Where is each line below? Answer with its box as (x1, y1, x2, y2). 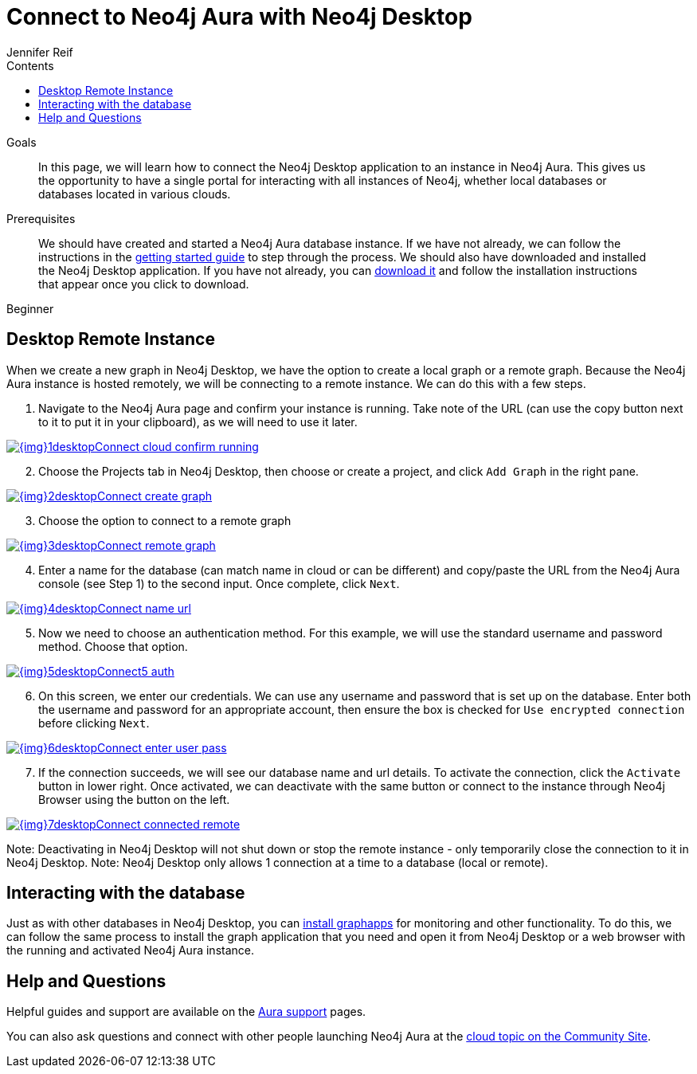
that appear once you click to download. (38, 276, 249, 291)
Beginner (6, 301, 54, 316)
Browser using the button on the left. (38, 792, 230, 806)
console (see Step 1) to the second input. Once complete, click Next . (38, 576, 400, 590)
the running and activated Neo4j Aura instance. (6, 943, 254, 958)
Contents (6, 58, 54, 73)
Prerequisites (6, 211, 76, 225)
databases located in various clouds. (38, 186, 231, 201)
